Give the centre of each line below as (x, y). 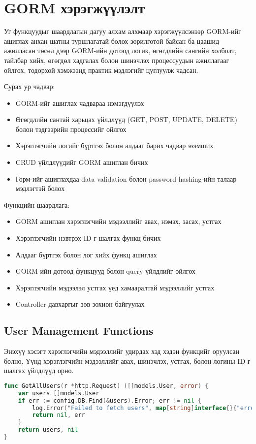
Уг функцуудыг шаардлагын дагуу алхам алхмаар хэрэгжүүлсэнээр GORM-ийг (123, 31)
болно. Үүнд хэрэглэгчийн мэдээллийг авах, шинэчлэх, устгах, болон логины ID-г (127, 361)
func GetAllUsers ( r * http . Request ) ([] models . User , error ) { (106, 386)
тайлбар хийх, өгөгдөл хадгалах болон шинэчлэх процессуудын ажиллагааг (117, 60)
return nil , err (59, 415)
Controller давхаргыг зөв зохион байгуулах (80, 304)
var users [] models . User (59, 393)
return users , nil (48, 430)
